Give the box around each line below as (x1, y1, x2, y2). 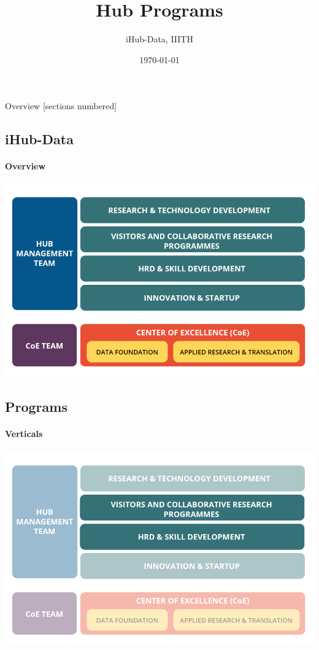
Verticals (5, 427, 43, 440)
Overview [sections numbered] (5, 99, 117, 112)
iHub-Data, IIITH (126, 33, 193, 45)
